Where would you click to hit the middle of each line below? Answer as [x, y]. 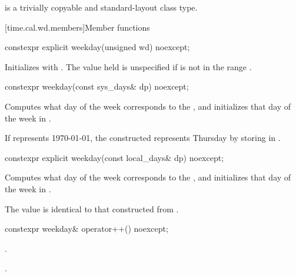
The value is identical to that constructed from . [92, 208]
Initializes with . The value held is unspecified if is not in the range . [128, 66]
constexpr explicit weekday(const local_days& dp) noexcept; [114, 157]
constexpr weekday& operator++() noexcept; [87, 229]
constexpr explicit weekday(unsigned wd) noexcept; [97, 47]
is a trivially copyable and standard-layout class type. [101, 7]
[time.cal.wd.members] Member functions [77, 27]
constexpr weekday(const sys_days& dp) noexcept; [97, 86]
